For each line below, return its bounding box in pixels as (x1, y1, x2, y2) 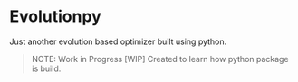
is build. (31, 63, 62, 74)
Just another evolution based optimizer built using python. (9, 36, 227, 47)
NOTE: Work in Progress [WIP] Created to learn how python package (31, 53, 289, 64)
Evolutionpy (9, 6, 101, 27)
